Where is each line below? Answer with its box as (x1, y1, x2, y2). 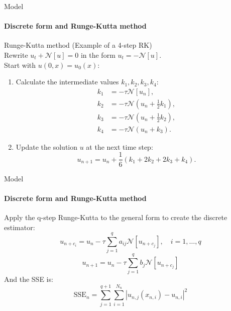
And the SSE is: (4, 274, 53, 284)
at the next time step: (86, 141, 153, 152)
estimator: (4, 222, 35, 232)
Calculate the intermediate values (16, 76, 119, 87)
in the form (80, 49, 115, 60)
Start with (4, 59, 36, 70)
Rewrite (4, 49, 28, 60)
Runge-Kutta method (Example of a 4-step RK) (4, 40, 152, 50)
